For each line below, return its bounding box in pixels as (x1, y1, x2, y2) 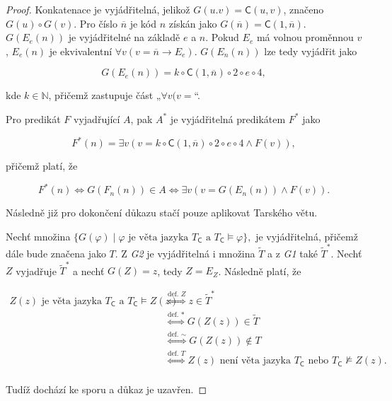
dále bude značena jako (6, 246, 106, 261)
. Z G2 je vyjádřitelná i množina (115, 246, 255, 261)
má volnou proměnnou (256, 30, 354, 45)
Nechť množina (6, 228, 71, 243)
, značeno (283, 2, 324, 16)
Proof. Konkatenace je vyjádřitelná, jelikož (6, 2, 190, 16)
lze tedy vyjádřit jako (264, 43, 357, 58)
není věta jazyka (219, 356, 291, 366)
